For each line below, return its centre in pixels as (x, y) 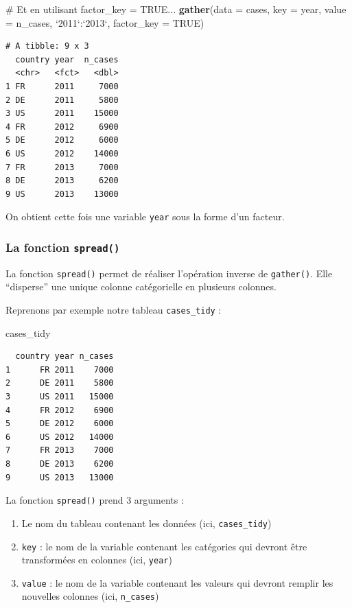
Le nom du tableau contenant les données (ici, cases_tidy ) (146, 523)
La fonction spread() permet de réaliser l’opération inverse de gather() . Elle (169, 273)
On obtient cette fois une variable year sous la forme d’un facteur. (145, 217)
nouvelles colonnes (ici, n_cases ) (90, 596)
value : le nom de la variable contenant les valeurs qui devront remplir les (177, 582)
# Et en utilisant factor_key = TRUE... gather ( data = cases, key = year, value (176, 9)
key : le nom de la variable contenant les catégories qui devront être (164, 546)
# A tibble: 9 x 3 (47, 46)
